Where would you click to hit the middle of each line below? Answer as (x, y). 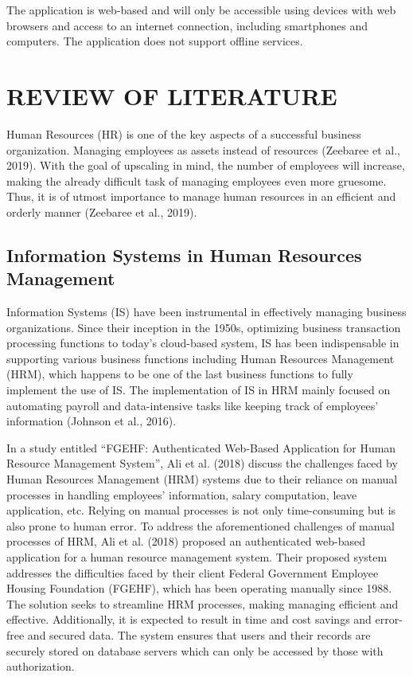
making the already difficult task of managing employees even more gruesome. (197, 180)
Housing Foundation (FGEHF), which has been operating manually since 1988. (199, 588)
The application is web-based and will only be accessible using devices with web (201, 10)
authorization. (41, 666)
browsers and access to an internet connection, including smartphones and (187, 25)
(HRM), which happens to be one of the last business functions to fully (180, 374)
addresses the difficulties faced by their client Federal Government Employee (193, 572)
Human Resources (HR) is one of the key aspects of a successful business (184, 133)
